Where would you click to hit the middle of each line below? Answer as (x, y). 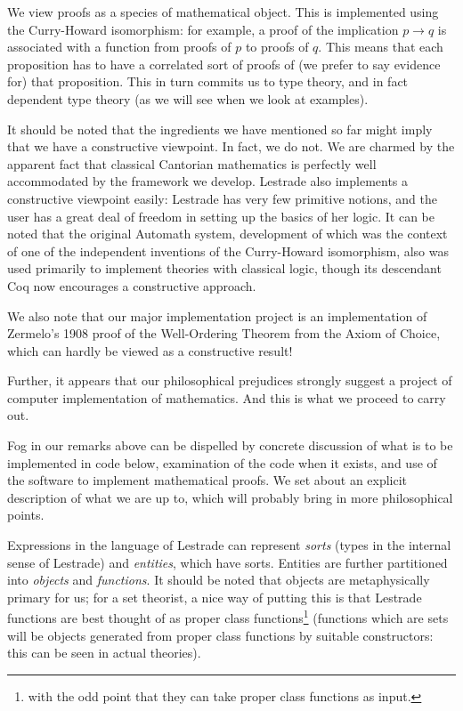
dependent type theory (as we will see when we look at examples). (188, 98)
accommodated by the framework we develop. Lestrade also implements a (208, 181)
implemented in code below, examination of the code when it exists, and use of (222, 462)
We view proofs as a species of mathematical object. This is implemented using (223, 12)
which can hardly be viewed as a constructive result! (150, 350)
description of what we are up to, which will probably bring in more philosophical (230, 497)
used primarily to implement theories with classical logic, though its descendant (224, 268)
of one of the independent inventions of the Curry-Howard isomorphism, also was (228, 250)
